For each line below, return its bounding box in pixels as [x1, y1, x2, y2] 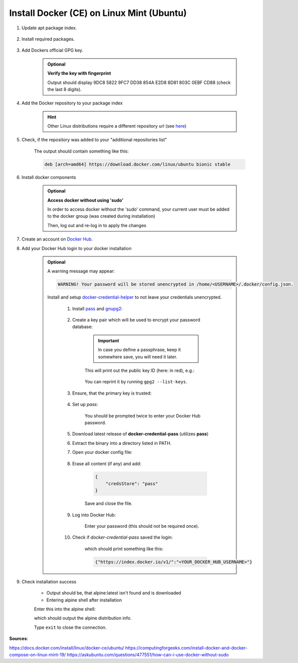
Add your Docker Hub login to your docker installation [21, 245, 132, 251]
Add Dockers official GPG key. [21, 47, 83, 53]
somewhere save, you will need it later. [98, 353, 177, 360]
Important [98, 337, 119, 343]
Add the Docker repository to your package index [21, 100, 123, 106]
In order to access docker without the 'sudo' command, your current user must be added [47, 206, 229, 212]
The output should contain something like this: [34, 148, 129, 154]
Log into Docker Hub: [72, 512, 116, 518]
